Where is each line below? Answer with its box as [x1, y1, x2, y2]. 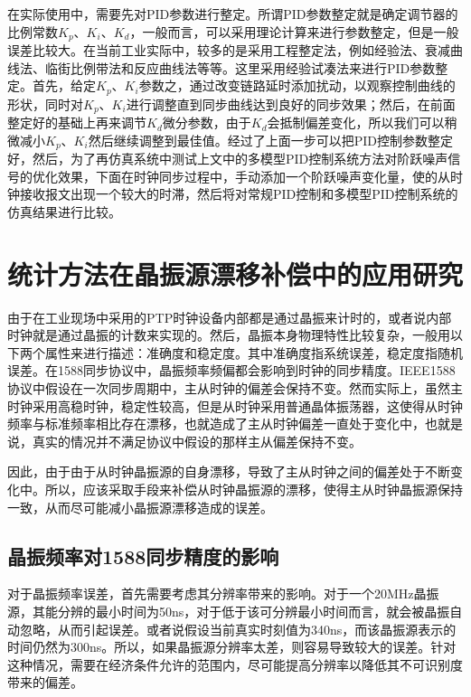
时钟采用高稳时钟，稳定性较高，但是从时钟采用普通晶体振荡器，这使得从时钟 [7, 396, 463, 415]
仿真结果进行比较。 [7, 202, 121, 221]
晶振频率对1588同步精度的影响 [7, 542, 279, 570]
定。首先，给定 [7, 76, 96, 95]
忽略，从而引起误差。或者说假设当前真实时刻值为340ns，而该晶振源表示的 [19, 619, 457, 638]
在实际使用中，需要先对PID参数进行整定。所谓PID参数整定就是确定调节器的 [7, 5, 458, 23]
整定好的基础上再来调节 [7, 113, 146, 132]
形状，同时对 [7, 94, 83, 113]
